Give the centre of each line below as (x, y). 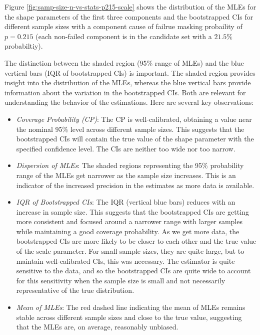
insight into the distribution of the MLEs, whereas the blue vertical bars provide (128, 82)
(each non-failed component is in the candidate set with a (124, 36)
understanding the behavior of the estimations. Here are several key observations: (129, 102)
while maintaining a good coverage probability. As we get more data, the (128, 231)
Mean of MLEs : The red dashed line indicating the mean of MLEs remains (131, 307)
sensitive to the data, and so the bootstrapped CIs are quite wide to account (133, 271)
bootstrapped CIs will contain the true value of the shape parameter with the (135, 139)
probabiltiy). (24, 46)
